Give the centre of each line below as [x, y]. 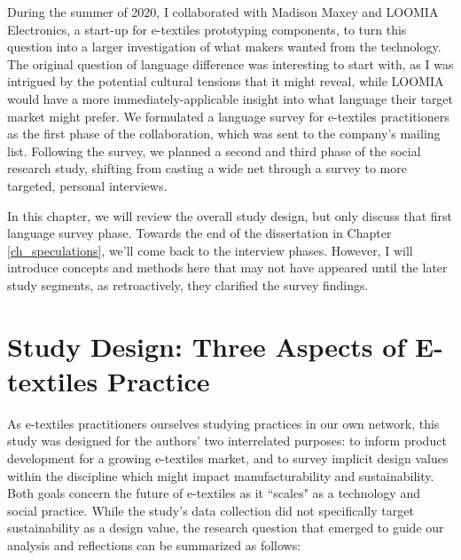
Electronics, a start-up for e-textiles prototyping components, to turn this [207, 29]
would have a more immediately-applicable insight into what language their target [230, 98]
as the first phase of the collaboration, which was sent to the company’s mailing [224, 134]
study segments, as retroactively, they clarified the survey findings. [188, 284]
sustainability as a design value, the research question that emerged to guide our [226, 528]
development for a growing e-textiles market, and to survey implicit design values [228, 458]
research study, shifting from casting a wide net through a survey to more [207, 168]
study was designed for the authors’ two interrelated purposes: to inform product [227, 441]
